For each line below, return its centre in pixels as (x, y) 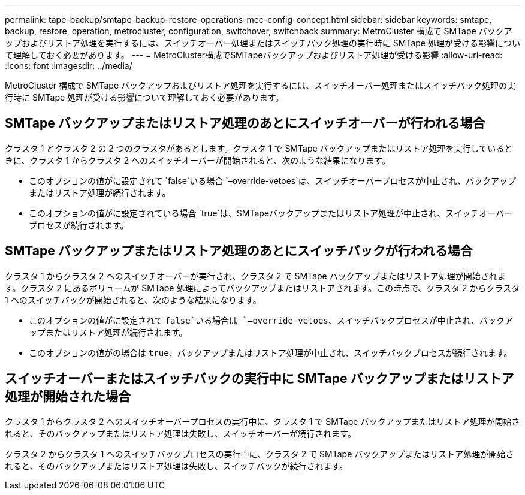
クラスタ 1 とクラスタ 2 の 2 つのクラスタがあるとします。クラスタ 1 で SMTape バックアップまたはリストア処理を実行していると (259, 148)
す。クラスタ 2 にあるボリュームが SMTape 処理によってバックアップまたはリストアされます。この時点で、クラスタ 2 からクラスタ (262, 288)
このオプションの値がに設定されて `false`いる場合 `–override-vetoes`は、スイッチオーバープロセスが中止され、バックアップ (272, 180)
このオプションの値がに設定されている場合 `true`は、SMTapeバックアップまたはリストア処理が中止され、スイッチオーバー (271, 213)
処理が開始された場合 (68, 397)
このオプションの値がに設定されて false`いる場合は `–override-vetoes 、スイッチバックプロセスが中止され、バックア (271, 320)
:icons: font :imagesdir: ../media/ (69, 66)
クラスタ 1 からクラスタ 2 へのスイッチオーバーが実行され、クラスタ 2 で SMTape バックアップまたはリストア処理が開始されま (255, 276)
